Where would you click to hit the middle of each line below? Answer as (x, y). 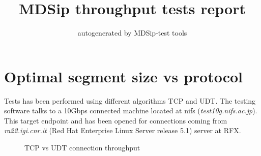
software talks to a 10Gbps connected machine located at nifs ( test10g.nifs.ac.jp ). (131, 111)
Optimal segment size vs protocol (124, 76)
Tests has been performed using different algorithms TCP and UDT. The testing (130, 100)
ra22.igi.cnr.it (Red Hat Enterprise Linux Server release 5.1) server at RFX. (123, 130)
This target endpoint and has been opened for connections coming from (116, 120)
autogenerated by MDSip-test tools (132, 33)
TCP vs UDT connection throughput (82, 148)
